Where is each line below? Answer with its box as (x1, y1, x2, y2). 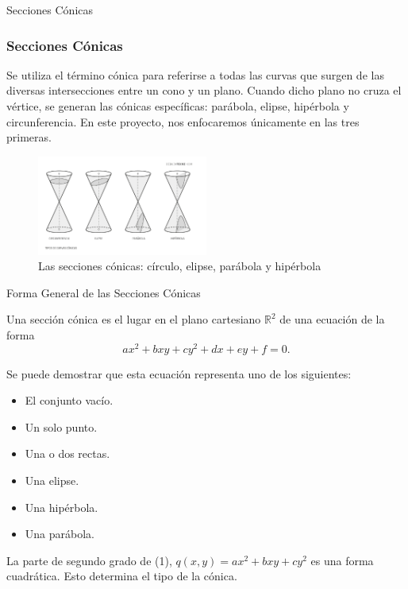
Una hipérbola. (25, 498, 98, 515)
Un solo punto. (25, 418, 98, 435)
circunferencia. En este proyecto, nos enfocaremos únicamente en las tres (6, 113, 360, 130)
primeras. (6, 129, 52, 145)
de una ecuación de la (279, 311, 385, 327)
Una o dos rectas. (25, 445, 110, 462)
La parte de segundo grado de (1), (6, 552, 172, 568)
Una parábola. (25, 525, 94, 542)
